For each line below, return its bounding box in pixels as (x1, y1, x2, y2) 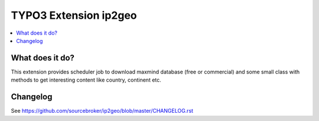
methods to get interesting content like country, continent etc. (11, 76, 162, 83)
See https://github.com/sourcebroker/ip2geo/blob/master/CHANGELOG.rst (11, 107, 194, 115)
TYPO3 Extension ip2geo (11, 9, 137, 22)
